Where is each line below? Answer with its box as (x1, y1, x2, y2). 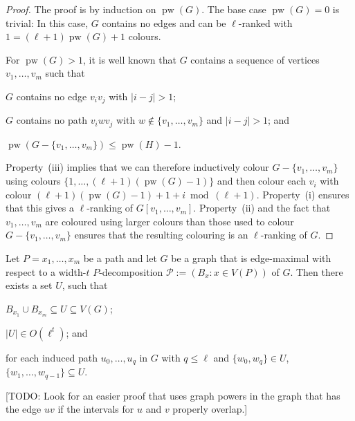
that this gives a (6, 200, 74, 215)
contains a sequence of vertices (190, 52, 320, 66)
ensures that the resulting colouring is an (74, 227, 248, 242)
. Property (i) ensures (256, 187, 349, 201)
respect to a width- (6, 264, 87, 279)
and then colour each (217, 174, 306, 188)
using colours (6, 174, 61, 188)
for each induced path (6, 350, 98, 364)
